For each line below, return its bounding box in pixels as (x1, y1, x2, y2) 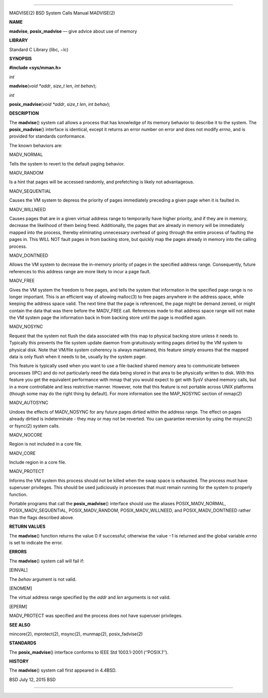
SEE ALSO (9, 621, 31, 628)
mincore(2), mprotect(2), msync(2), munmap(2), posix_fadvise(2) (9, 631, 143, 637)
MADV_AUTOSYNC (9, 400, 49, 406)
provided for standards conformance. (9, 133, 86, 139)
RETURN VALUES (9, 524, 46, 530)
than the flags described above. (9, 514, 74, 520)
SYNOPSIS (9, 55, 32, 62)
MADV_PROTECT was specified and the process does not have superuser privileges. (9, 613, 183, 619)
